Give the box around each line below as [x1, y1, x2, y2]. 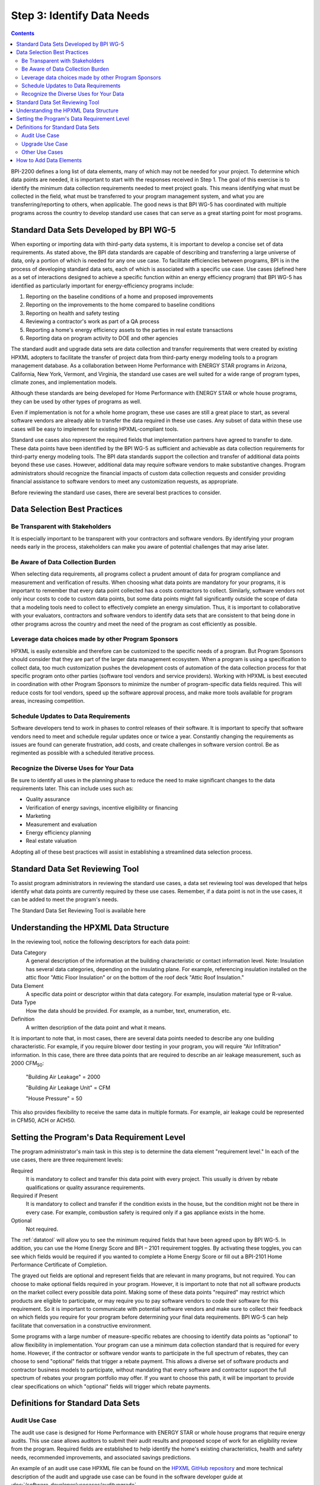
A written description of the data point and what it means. [25, 1023, 167, 1031]
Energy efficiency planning [25, 829, 91, 836]
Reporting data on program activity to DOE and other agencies [25, 334, 178, 342]
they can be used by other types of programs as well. [11, 398, 142, 405]
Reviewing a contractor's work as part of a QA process [25, 318, 159, 325]
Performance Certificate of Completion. [11, 1261, 108, 1268]
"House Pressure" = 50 [25, 1095, 83, 1102]
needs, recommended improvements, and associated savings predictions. [11, 1454, 192, 1461]
